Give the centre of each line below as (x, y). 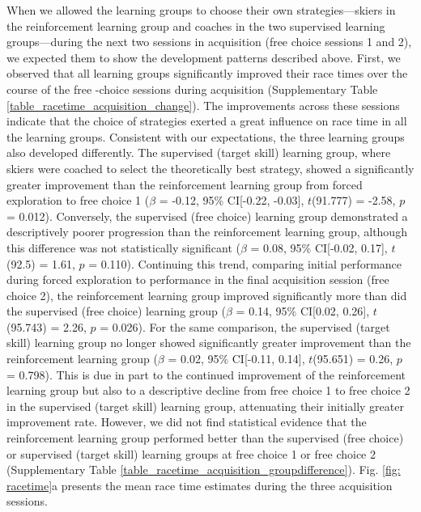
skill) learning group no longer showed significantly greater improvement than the (209, 343)
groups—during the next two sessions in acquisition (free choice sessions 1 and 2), (209, 42)
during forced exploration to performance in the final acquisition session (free (198, 279)
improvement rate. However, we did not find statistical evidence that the (187, 422)
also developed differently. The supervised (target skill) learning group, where (199, 152)
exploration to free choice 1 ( (78, 200)
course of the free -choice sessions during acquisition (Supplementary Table (192, 89)
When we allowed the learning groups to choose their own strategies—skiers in (201, 10)
